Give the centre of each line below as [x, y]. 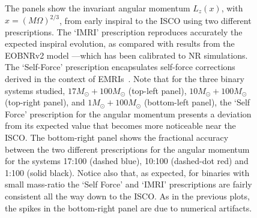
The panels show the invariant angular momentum [98, 8]
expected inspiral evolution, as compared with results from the [120, 43]
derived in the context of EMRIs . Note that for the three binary [125, 79]
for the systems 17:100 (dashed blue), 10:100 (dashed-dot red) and [127, 161]
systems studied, [35, 90]
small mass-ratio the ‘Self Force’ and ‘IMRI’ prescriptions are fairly [128, 184]
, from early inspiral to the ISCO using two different [156, 20]
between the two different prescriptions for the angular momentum [127, 149]
